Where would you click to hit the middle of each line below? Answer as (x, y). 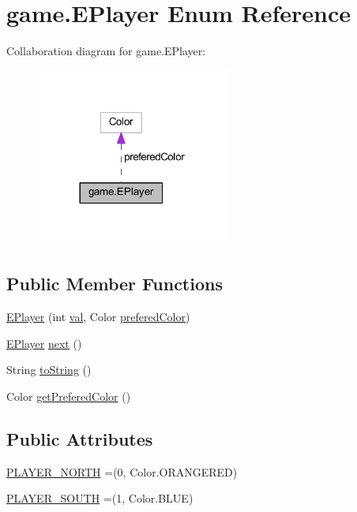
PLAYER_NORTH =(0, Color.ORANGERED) (122, 471)
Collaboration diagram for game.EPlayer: (106, 51)
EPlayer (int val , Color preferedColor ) (98, 317)
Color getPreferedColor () (69, 396)
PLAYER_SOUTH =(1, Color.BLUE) (100, 498)
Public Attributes (80, 439)
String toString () (49, 370)
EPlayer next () (44, 343)
